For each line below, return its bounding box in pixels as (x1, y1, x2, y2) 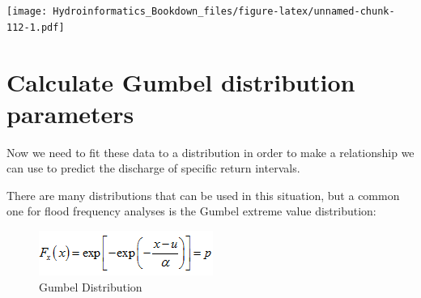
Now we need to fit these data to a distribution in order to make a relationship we (6, 143, 415, 160)
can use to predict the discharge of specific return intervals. (6, 160, 300, 177)
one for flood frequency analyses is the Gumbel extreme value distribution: (6, 202, 376, 219)
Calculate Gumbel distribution (6, 65, 355, 98)
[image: (6, 6, 48, 17)
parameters (6, 96, 134, 130)
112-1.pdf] (6, 21, 65, 33)
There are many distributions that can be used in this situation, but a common (6, 186, 400, 203)
